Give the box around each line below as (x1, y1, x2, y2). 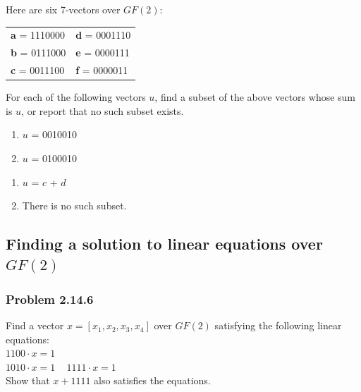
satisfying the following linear (214, 318, 342, 333)
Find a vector (6, 318, 64, 333)
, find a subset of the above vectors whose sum (154, 90, 356, 104)
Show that (6, 373, 50, 388)
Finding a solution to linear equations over (6, 233, 323, 255)
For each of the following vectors (6, 90, 146, 104)
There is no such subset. (22, 198, 127, 213)
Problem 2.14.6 (6, 290, 94, 307)
